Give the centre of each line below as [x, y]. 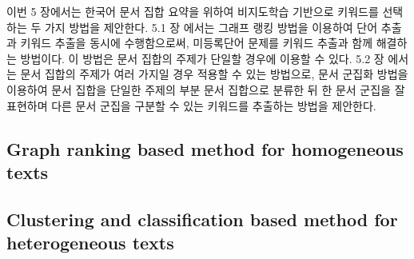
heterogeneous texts [90, 243]
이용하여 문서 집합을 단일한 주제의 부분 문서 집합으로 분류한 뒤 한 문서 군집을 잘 [206, 89]
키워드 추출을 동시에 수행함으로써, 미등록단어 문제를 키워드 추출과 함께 [197, 43]
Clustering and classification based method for [202, 219]
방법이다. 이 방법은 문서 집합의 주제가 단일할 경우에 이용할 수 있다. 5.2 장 [202, 58]
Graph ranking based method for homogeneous [205, 148]
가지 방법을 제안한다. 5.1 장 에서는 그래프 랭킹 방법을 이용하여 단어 [211, 27]
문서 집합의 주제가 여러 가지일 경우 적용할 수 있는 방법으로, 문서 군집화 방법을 [214, 74]
